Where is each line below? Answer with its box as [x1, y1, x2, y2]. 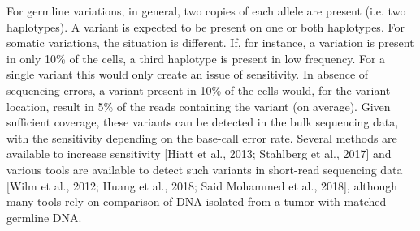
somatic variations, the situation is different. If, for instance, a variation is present [6, 34, 414, 51]
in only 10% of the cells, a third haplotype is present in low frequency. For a [6, 49, 386, 66]
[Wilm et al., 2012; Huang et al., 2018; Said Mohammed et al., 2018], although [6, 177, 398, 194]
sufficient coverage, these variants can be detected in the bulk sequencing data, [6, 113, 399, 130]
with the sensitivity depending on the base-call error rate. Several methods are [6, 129, 397, 146]
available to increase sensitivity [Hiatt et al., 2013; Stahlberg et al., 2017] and [6, 145, 392, 162]
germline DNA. [6, 208, 82, 225]
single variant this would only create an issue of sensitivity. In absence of [6, 66, 369, 83]
